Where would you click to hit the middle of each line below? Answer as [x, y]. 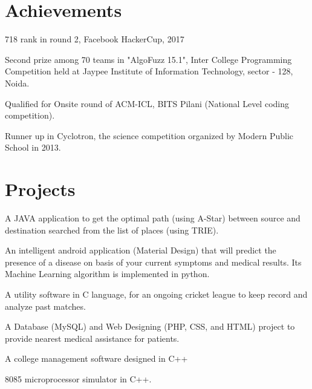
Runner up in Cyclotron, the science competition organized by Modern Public [149, 135]
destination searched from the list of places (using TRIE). [112, 230]
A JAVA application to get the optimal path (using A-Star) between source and [153, 218]
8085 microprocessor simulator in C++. [78, 378]
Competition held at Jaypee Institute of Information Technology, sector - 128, [149, 71]
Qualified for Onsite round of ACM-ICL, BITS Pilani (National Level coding [147, 103]
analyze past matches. [45, 306]
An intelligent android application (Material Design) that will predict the [141, 250]
